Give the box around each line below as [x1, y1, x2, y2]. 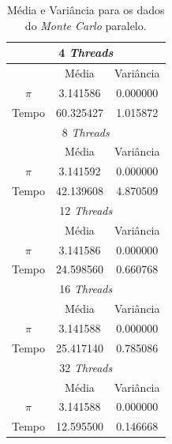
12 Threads [59, 201, 113, 218]
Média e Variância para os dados [6, 2, 165, 17]
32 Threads [59, 359, 113, 375]
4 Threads [58, 44, 114, 61]
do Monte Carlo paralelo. [24, 17, 147, 33]
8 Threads [62, 123, 110, 140]
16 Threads [59, 280, 113, 297]
